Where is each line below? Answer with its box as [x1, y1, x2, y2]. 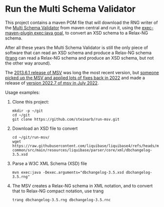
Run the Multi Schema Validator [5, 3, 136, 15]
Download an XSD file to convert [12, 125, 78, 131]
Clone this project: [12, 99, 49, 104]
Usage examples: [5, 89, 40, 95]
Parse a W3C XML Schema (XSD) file [12, 160, 87, 166]
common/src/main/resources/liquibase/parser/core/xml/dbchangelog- [12, 147, 152, 152]
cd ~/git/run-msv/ [12, 135, 50, 140]
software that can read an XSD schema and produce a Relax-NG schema [5, 50, 152, 56]
